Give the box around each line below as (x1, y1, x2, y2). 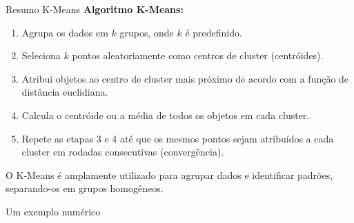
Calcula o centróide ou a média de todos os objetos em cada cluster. (21, 107, 310, 122)
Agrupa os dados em (21, 25, 108, 39)
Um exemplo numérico (6, 204, 101, 218)
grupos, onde (119, 25, 174, 39)
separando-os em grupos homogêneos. (6, 181, 164, 195)
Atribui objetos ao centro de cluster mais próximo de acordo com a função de (21, 71, 349, 85)
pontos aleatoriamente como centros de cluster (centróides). (72, 48, 324, 63)
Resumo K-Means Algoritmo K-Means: (6, 2, 184, 16)
